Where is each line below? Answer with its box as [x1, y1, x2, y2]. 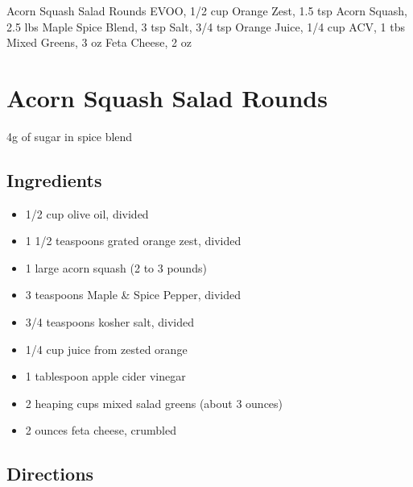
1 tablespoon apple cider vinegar [25, 368, 186, 385]
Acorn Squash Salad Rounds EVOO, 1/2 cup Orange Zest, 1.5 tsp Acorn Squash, [6, 2, 407, 19]
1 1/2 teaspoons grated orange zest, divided [25, 232, 242, 249]
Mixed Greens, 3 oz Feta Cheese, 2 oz [6, 34, 192, 51]
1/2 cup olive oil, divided [25, 205, 149, 222]
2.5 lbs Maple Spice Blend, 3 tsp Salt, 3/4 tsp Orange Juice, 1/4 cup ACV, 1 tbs [6, 18, 405, 35]
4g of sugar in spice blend [6, 127, 133, 144]
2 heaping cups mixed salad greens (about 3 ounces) [25, 394, 283, 411]
